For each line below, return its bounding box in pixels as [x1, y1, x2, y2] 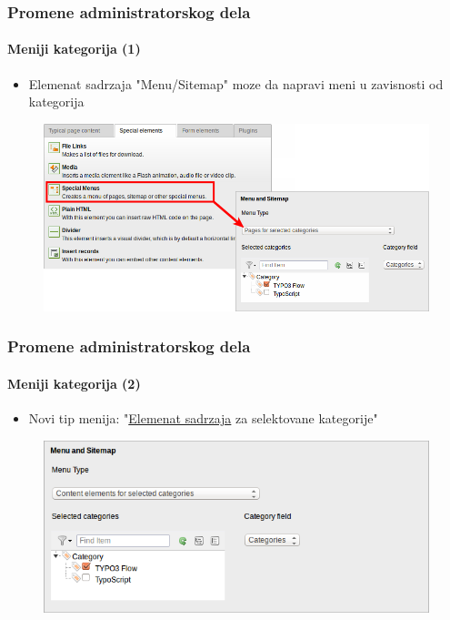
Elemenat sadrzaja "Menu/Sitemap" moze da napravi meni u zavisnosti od [28, 74, 444, 93]
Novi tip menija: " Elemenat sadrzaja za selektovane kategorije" [28, 409, 378, 428]
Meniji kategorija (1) [7, 39, 141, 58]
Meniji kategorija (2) [7, 373, 141, 392]
